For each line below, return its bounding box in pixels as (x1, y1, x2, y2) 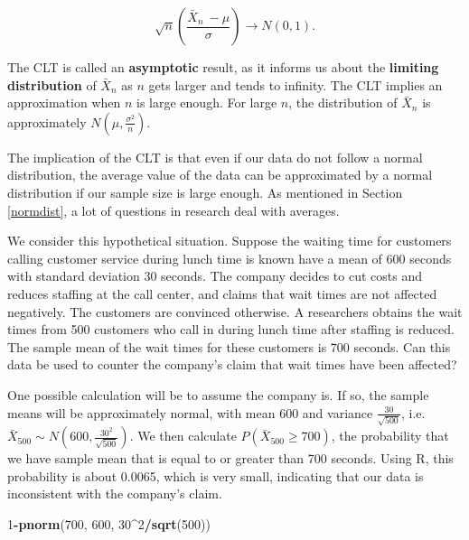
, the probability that (331, 426, 449, 445)
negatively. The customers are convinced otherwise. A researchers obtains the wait (7, 302, 463, 321)
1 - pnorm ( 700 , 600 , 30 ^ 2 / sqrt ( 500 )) (7, 514, 211, 533)
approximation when (7, 93, 121, 112)
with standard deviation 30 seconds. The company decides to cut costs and (7, 266, 422, 285)
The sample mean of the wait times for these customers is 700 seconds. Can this (7, 337, 451, 356)
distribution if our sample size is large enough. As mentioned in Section (7, 182, 403, 201)
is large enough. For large (136, 93, 277, 112)
